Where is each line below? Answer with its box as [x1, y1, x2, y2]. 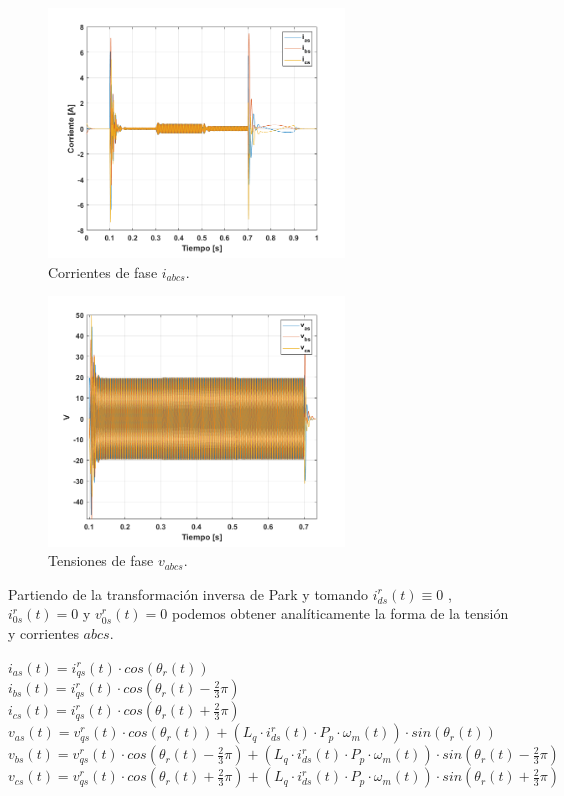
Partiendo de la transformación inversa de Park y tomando [8, 583, 369, 604]
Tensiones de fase [48, 550, 154, 571]
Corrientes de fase [48, 261, 158, 282]
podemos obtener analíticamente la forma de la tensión [171, 603, 509, 624]
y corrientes [8, 623, 79, 644]
